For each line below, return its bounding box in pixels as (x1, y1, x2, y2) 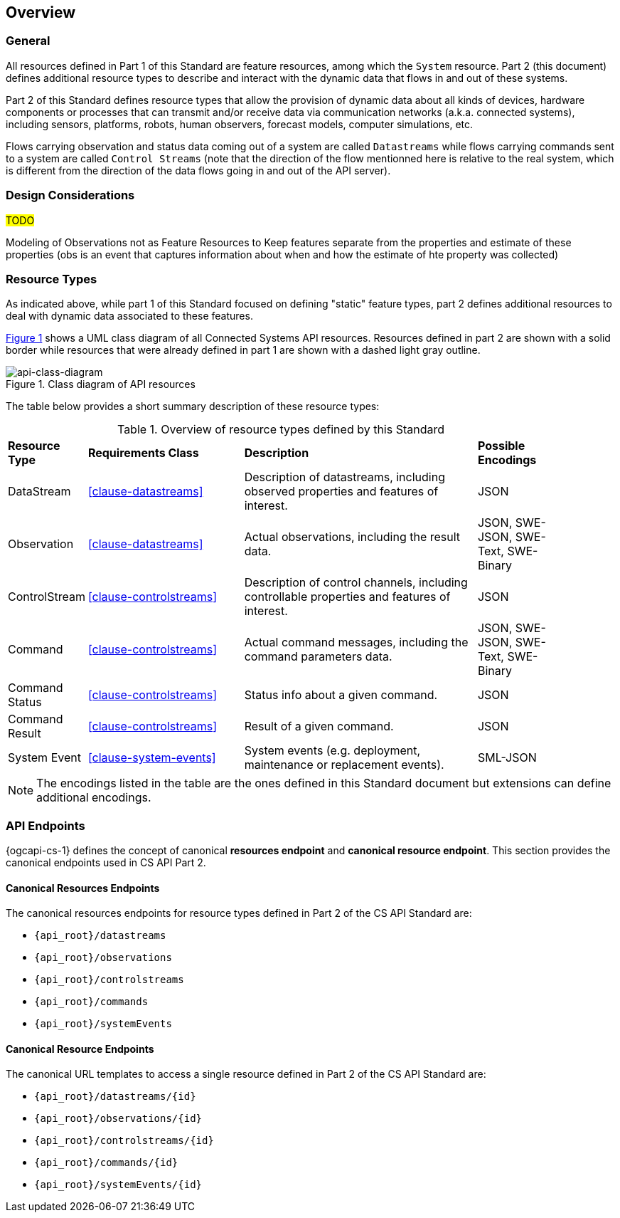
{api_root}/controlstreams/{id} (34, 1135, 214, 1147)
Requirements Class (87, 446, 199, 461)
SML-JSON (477, 750, 537, 765)
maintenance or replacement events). (244, 757, 444, 772)
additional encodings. (36, 790, 151, 805)
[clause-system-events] (87, 750, 216, 765)
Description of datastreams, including (244, 470, 445, 485)
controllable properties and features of (244, 589, 451, 604)
